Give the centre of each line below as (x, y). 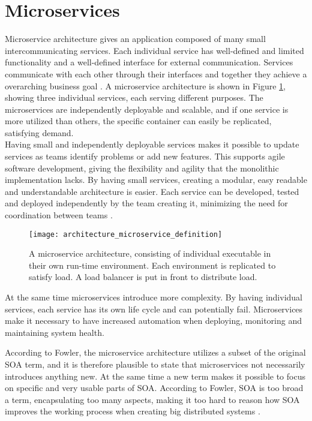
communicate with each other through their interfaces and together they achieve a (156, 73)
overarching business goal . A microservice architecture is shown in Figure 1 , (145, 85)
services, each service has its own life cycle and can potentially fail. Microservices (154, 309)
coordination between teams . (59, 215)
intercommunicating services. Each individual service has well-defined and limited (154, 50)
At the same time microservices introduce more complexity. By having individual (154, 297)
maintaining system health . (55, 332)
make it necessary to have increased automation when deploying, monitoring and (154, 321)
